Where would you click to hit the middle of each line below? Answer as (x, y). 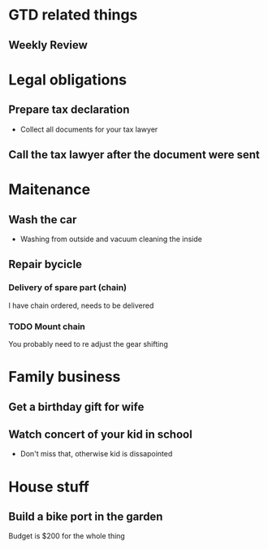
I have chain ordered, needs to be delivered (81, 305)
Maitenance (50, 190)
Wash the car (43, 220)
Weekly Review (48, 45)
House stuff (49, 487)
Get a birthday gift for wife (76, 406)
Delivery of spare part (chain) (68, 287)
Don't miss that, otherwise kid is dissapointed (96, 454)
